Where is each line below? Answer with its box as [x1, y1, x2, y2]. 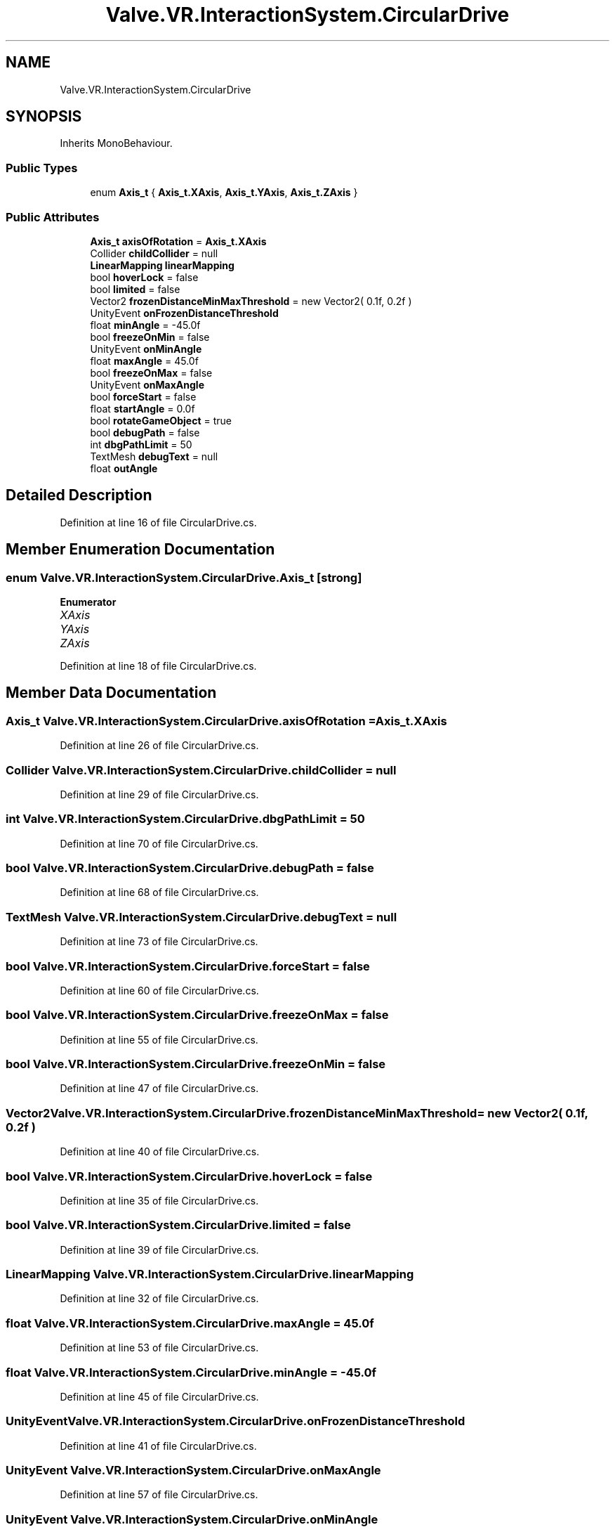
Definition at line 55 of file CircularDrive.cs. [60, 1033, 258, 1046]
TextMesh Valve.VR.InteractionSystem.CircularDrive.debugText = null [6, 909, 397, 924]
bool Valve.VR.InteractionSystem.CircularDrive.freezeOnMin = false [6, 1057, 386, 1072]
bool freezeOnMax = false [90, 366, 213, 379]
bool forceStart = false [90, 390, 197, 403]
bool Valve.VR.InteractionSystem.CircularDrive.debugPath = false [6, 861, 374, 876]
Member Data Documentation [6, 684, 217, 702]
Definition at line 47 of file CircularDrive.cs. [60, 1082, 259, 1095]
